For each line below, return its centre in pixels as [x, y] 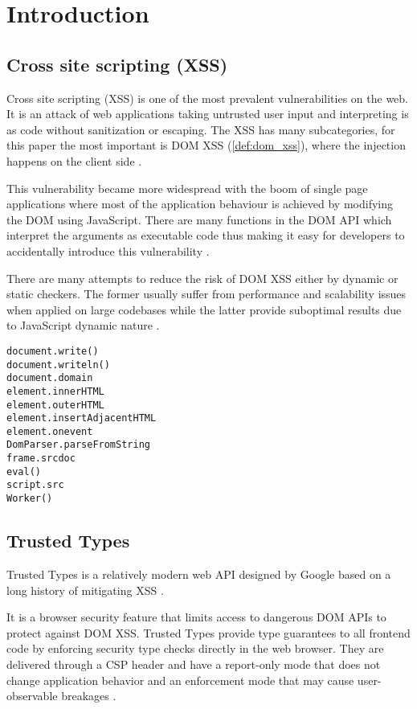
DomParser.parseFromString [78, 445]
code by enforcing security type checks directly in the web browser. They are [195, 648]
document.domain [50, 378]
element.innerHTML [55, 391]
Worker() [30, 499]
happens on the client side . [74, 160]
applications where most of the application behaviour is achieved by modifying [200, 204]
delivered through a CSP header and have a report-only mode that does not [194, 664]
